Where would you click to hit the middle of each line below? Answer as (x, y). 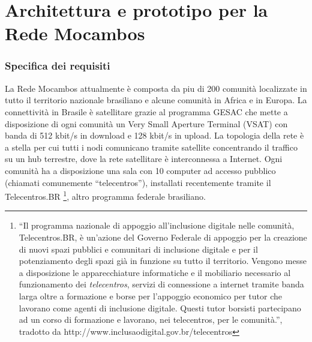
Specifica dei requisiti (58, 66)
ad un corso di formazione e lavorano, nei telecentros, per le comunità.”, (151, 319)
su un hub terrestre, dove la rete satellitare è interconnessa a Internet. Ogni (144, 159)
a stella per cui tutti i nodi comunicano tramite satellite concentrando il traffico (151, 147)
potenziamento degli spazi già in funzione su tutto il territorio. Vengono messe (163, 261)
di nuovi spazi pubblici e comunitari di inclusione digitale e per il (138, 249)
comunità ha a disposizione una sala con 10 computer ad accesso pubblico (140, 170)
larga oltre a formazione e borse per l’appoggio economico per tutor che (151, 295)
